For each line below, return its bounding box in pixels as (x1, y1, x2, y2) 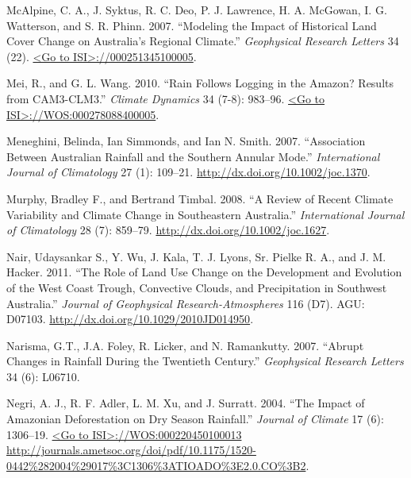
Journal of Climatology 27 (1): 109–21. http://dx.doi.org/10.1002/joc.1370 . (6, 164, 371, 180)
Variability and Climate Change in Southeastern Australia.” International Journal (6, 206, 405, 222)
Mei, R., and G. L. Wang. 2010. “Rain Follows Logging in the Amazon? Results (6, 75, 394, 91)
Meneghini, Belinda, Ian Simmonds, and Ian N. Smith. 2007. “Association (6, 133, 366, 149)
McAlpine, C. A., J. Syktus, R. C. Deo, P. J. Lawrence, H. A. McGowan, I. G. (6, 2, 387, 17)
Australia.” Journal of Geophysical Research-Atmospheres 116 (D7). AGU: (6, 295, 365, 311)
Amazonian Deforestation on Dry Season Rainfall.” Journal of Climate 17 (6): (6, 411, 384, 427)
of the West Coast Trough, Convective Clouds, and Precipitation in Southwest (6, 279, 387, 295)
